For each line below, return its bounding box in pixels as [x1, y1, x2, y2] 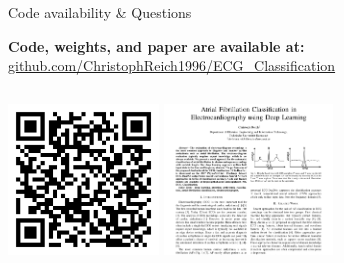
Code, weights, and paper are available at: [8, 35, 305, 56]
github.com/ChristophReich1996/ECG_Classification [8, 55, 336, 76]
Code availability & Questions [8, 2, 192, 22]
